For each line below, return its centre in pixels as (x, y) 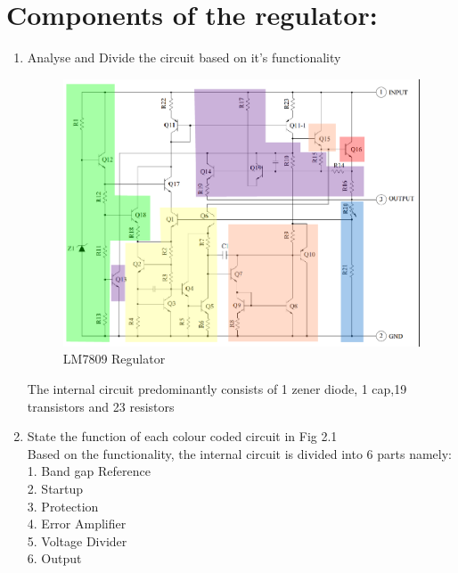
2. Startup (55, 488)
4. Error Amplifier (77, 524)
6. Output (54, 558)
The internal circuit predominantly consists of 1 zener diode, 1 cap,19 (217, 388)
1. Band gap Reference (89, 471)
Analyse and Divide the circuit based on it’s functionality (184, 57)
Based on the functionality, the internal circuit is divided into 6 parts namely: (239, 453)
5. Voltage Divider (77, 540)
